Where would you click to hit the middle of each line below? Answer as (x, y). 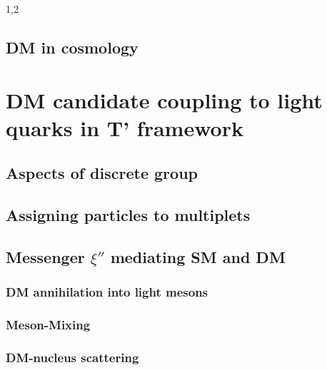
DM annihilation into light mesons (107, 292)
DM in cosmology (72, 47)
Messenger (45, 256)
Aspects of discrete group (102, 173)
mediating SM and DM (198, 256)
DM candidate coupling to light (164, 99)
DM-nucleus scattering (72, 357)
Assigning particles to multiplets (128, 215)
